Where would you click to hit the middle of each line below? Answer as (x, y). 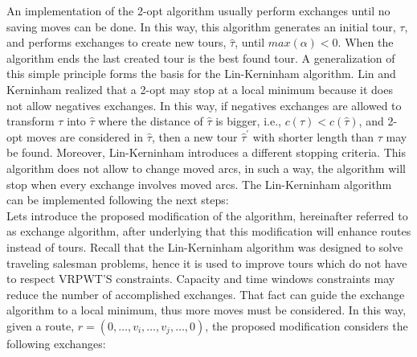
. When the (366, 42)
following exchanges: (56, 343)
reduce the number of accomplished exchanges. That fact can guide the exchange (206, 294)
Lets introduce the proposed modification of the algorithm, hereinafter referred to (207, 215)
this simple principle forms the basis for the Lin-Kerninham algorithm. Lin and (201, 74)
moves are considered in (85, 136)
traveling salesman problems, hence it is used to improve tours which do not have (207, 263)
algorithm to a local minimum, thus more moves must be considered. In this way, (206, 310)
